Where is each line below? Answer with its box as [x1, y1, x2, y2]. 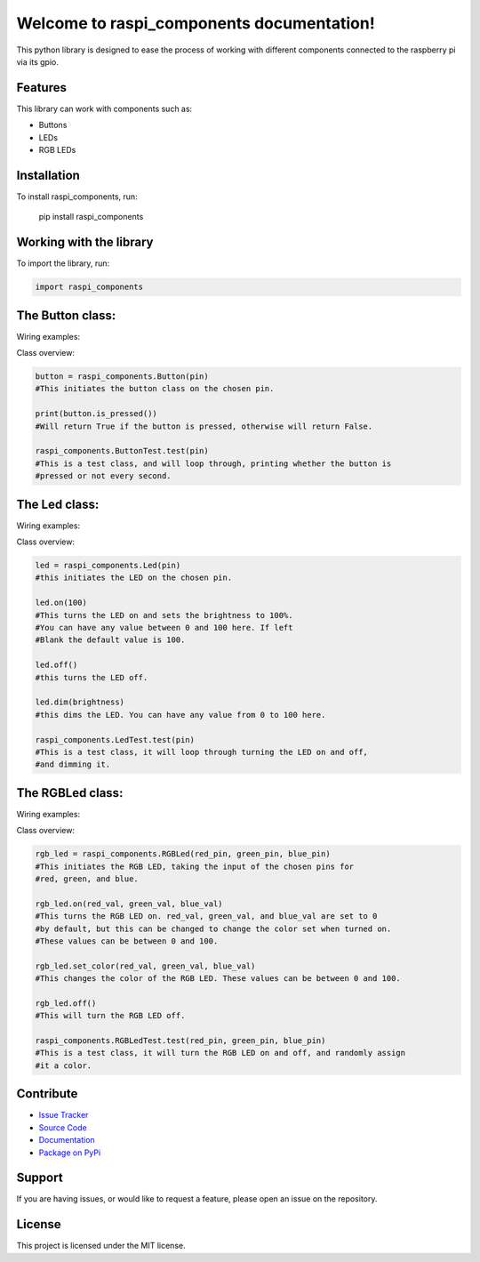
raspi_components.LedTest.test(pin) [35, 735, 196, 744]
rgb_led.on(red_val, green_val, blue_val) [35, 898, 223, 909]
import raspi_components [35, 282, 144, 293]
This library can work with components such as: [16, 103, 193, 114]
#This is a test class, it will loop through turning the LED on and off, [35, 747, 369, 757]
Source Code [38, 1121, 88, 1133]
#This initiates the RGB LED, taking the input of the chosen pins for [35, 861, 355, 872]
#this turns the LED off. [35, 672, 148, 682]
